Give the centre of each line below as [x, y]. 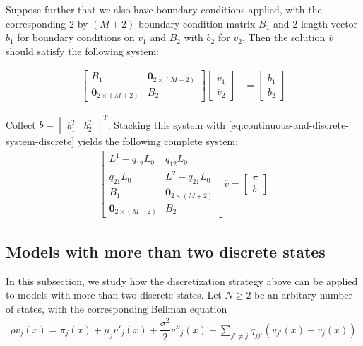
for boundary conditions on [76, 37]
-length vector [328, 23]
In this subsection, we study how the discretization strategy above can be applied [182, 281]
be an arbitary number [304, 295]
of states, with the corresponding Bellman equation [117, 308]
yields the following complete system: [158, 141]
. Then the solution [284, 37]
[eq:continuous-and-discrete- [288, 124]
